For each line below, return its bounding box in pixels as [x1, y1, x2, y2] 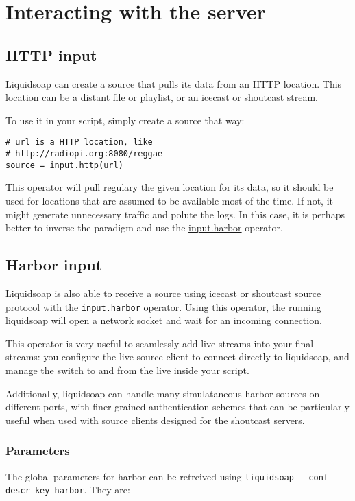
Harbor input [5, 254, 103, 275]
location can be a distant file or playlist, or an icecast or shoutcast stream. [5, 90, 318, 104]
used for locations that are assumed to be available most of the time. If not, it [5, 193, 333, 207]
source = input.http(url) [5, 160, 123, 170]
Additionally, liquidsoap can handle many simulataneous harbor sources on [5, 386, 320, 400]
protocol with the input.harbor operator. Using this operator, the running [5, 299, 321, 314]
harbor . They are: [54, 482, 130, 497]
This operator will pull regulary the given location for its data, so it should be [5, 180, 334, 194]
